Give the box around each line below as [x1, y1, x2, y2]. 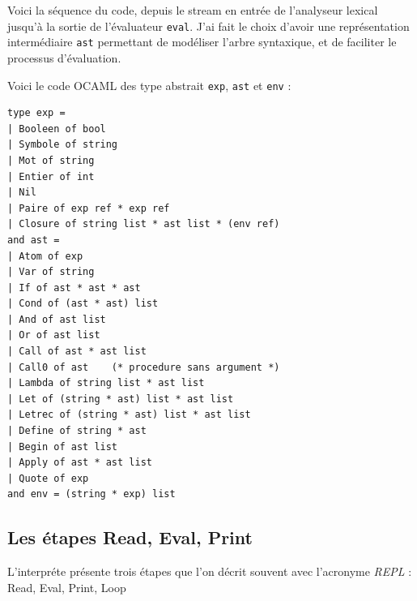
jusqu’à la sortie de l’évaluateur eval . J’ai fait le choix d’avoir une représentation [7, 17, 410, 34]
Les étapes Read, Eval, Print [7, 525, 253, 550]
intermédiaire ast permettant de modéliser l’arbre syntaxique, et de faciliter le [7, 33, 397, 50]
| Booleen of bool [7, 122, 106, 135]
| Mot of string [7, 154, 95, 166]
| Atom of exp [7, 250, 83, 262]
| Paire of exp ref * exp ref [7, 202, 170, 214]
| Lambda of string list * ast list [7, 377, 205, 389]
